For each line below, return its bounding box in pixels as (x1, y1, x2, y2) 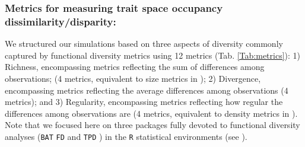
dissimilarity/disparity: (5, 14, 116, 28)
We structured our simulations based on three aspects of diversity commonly (5, 37, 283, 50)
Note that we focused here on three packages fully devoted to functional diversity (5, 119, 300, 131)
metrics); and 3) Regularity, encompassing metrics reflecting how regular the (5, 95, 283, 108)
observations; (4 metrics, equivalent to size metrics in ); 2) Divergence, (5, 72, 261, 84)
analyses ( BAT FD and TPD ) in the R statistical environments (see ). (5, 130, 247, 142)
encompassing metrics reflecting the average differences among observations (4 (5, 84, 288, 96)
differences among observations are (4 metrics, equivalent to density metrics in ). (5, 107, 298, 119)
